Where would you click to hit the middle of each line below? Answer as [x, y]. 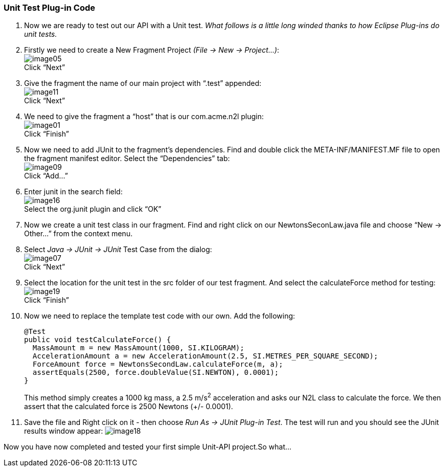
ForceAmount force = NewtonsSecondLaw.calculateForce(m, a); [158, 364]
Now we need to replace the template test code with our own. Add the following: [160, 316]
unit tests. [41, 34]
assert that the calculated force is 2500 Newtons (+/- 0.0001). [129, 407]
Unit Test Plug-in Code [49, 8]
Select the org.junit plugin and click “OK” [93, 209]
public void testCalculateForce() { [98, 340]
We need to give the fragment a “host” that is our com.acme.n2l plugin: [144, 117]
